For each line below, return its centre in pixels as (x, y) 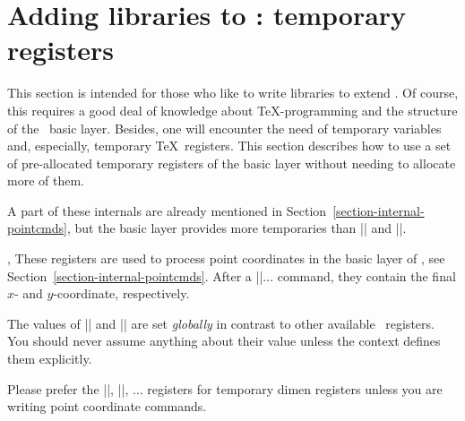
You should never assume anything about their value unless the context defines (224, 341)
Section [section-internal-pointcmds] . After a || (135, 275)
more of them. (46, 180)
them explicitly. (50, 359)
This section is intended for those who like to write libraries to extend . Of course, (233, 93)
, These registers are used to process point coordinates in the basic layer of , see (226, 258)
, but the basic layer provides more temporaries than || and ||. (237, 228)
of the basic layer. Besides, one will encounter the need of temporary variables (224, 128)
